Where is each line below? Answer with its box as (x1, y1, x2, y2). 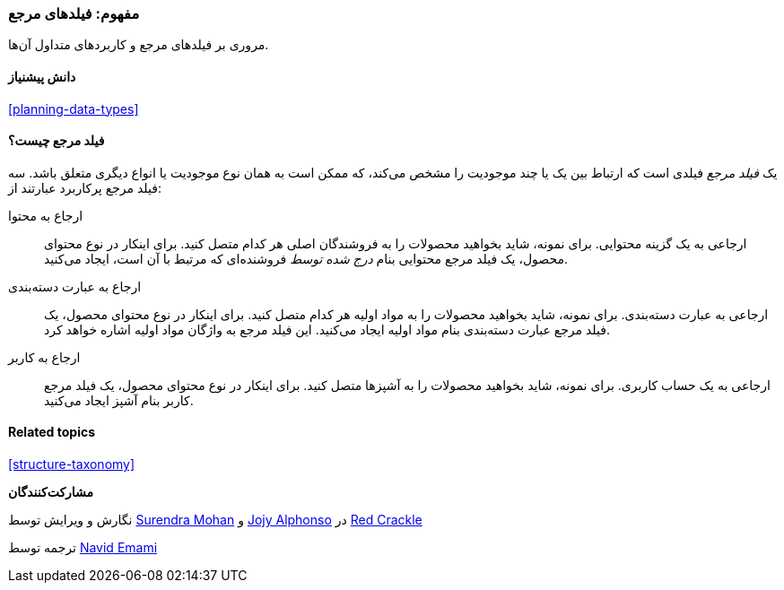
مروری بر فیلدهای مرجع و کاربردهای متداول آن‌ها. (8, 37, 269, 53)
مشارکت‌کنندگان (8, 484, 94, 500)
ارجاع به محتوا (8, 207, 83, 223)
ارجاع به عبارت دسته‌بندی (8, 278, 142, 294)
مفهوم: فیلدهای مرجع (8, 4, 140, 22)
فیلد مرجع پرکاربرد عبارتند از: (8, 179, 161, 195)
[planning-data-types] (8, 100, 139, 117)
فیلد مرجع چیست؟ (8, 133, 105, 149)
